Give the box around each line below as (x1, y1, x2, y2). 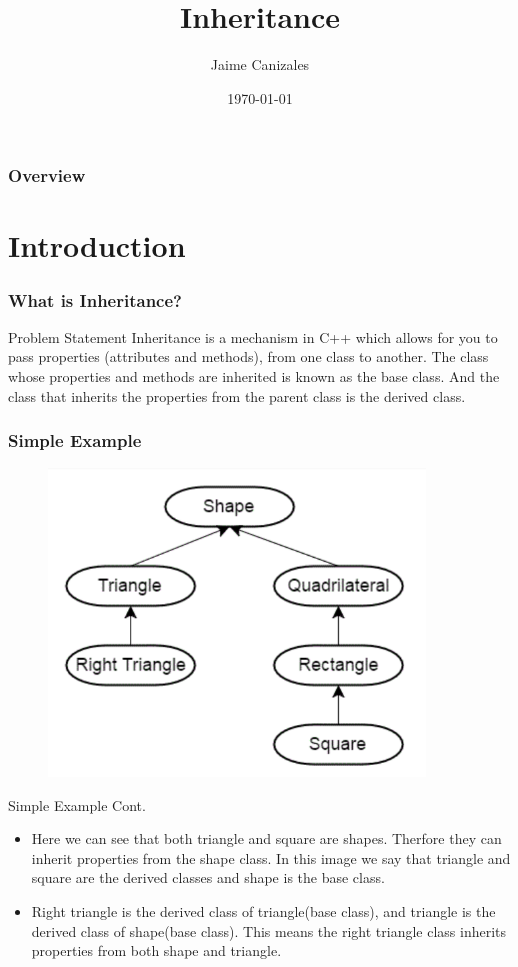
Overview (8, 163, 86, 188)
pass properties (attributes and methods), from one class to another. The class (8, 346, 489, 367)
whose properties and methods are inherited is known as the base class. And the (8, 366, 500, 387)
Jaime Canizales (210, 54, 310, 75)
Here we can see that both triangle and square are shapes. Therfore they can (31, 828, 502, 849)
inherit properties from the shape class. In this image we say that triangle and (31, 847, 511, 868)
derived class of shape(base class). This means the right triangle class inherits (31, 920, 507, 941)
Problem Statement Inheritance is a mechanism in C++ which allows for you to (8, 326, 498, 347)
